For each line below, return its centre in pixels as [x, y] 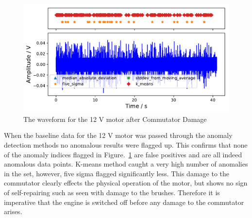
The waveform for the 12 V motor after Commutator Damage [115, 119]
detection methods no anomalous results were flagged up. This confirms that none [126, 144]
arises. [13, 211]
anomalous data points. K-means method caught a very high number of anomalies [126, 164]
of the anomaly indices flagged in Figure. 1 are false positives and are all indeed [123, 154]
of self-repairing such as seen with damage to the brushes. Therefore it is [112, 192]
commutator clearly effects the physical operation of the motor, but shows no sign [126, 183]
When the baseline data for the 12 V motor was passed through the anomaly [118, 135]
